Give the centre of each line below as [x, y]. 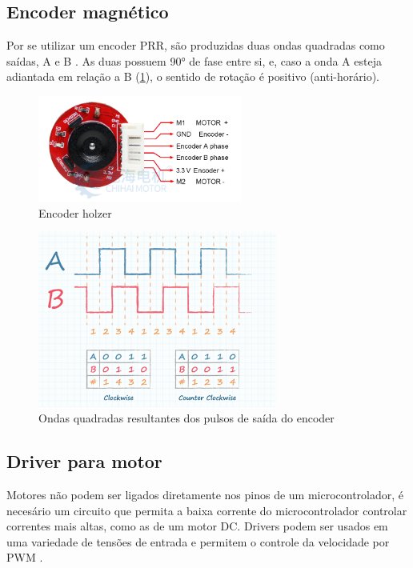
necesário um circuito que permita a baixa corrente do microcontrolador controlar [207, 510]
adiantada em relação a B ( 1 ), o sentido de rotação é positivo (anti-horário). [193, 76]
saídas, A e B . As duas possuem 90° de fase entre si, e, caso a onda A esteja [194, 60]
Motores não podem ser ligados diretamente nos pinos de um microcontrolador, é [205, 495]
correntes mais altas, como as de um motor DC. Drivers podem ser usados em [197, 526]
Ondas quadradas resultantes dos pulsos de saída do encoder [186, 418]
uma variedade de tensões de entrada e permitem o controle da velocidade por [198, 541]
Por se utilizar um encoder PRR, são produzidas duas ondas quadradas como [196, 45]
